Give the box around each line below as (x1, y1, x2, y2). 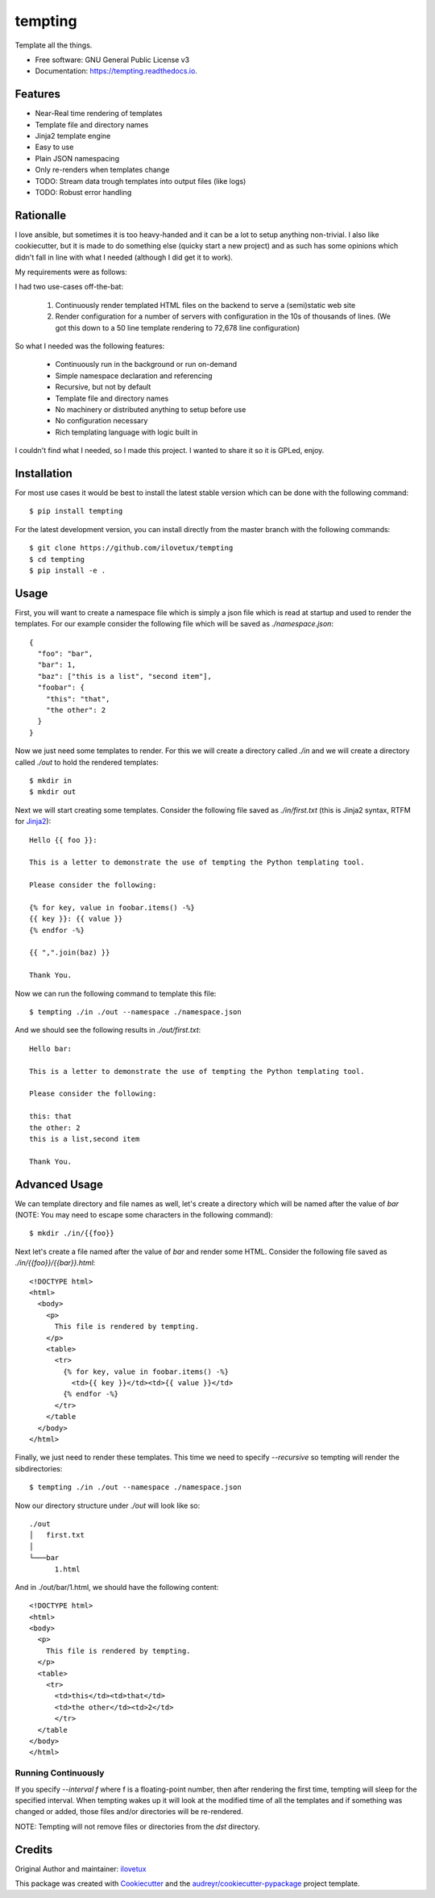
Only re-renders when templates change (35, 165, 170, 175)
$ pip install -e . (29, 565, 106, 575)
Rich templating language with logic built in (55, 427, 198, 437)
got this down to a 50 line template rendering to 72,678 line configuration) (55, 323, 300, 332)
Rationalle (14, 208, 67, 222)
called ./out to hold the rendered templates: (14, 757, 159, 767)
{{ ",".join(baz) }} (29, 948, 110, 957)
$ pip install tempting (29, 506, 123, 516)
